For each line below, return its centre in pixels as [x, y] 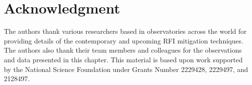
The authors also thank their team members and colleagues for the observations [123, 50]
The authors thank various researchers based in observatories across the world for [125, 31]
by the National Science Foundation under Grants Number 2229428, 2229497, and [126, 69]
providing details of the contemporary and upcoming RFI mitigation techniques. [124, 40]
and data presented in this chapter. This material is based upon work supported [123, 59]
